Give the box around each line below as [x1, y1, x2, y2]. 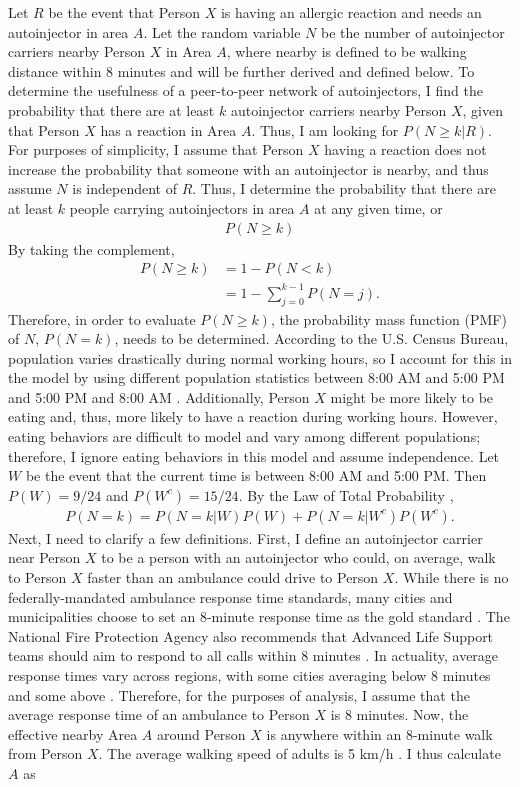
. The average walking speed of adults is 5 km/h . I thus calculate [98, 743, 501, 764]
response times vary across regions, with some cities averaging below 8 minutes [8, 665, 491, 686]
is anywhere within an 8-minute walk [266, 723, 493, 744]
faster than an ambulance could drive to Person [87, 567, 379, 588]
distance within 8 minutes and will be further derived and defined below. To [8, 60, 475, 81]
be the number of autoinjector [321, 21, 505, 42]
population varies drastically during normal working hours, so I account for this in [8, 347, 512, 368]
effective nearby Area [8, 723, 138, 744]
